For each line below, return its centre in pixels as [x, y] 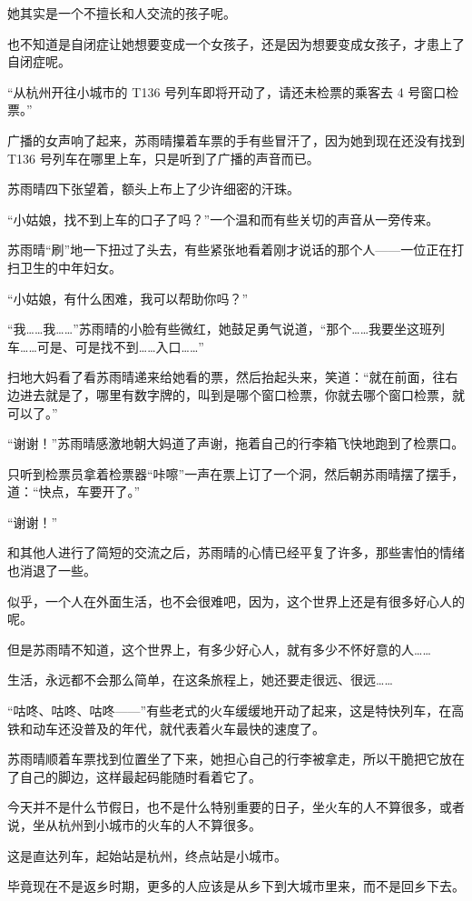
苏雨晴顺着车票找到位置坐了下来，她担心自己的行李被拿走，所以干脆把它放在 [236, 759]
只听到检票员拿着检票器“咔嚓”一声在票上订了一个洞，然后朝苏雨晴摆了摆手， [236, 473]
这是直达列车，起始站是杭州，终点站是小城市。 [147, 855]
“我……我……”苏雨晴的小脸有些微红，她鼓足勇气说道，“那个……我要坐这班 [220, 329]
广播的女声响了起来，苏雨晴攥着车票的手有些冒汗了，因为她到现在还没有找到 [236, 140]
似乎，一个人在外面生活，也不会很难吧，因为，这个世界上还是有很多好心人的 [236, 601]
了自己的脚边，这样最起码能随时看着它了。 [134, 776]
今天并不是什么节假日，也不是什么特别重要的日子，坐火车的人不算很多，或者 [236, 807]
